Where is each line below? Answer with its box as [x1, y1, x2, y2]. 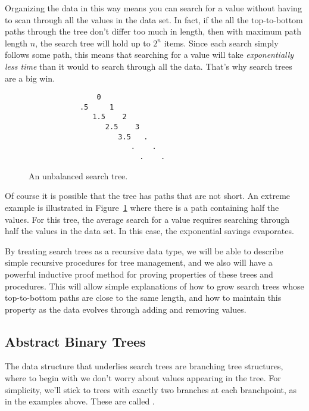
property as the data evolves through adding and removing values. [5, 303, 246, 315]
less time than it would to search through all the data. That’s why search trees [5, 60, 292, 72]
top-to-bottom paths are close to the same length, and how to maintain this [5, 291, 282, 304]
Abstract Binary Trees [5, 332, 146, 350]
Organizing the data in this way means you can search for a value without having [5, 2, 302, 14]
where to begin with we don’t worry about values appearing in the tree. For [5, 372, 281, 384]
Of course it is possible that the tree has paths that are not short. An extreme [5, 189, 291, 202]
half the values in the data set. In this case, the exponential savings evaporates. [5, 225, 294, 237]
